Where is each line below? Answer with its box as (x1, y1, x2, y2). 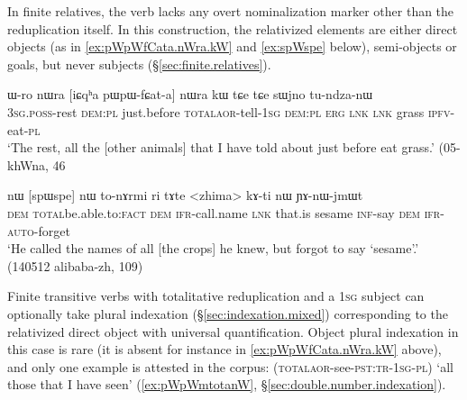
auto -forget (7, 221, 70, 240)
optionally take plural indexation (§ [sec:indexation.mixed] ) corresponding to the (7, 304, 448, 323)
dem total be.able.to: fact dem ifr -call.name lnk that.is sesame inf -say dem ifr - (7, 203, 444, 222)
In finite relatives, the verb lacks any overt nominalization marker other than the (7, 2, 454, 20)
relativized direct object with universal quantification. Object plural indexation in (7, 322, 459, 341)
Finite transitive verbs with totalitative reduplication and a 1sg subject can (7, 286, 425, 305)
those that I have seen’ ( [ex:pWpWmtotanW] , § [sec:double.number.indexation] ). (7, 375, 446, 394)
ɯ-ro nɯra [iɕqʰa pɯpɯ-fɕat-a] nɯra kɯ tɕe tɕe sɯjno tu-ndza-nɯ (7, 85, 373, 104)
